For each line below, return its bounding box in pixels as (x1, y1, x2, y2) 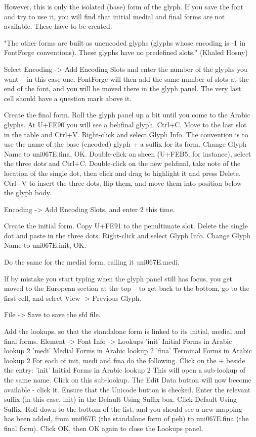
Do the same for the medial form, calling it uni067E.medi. (4, 257, 179, 267)
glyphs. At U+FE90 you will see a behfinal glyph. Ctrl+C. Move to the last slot (4, 119, 247, 129)
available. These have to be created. (4, 21, 112, 31)
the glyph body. (4, 187, 52, 198)
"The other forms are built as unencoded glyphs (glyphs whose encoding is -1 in (4, 37, 246, 48)
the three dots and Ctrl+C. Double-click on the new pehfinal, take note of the (4, 158, 241, 168)
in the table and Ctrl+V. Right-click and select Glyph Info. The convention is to (4, 129, 248, 139)
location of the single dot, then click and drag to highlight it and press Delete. (4, 167, 241, 178)
